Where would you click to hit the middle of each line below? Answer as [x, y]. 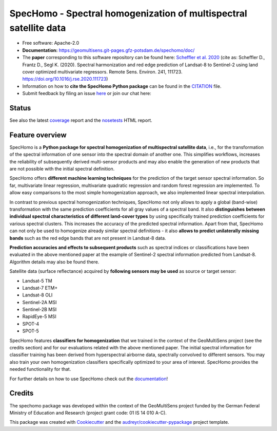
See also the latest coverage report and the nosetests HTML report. [81, 120]
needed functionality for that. [40, 369]
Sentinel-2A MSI [39, 302]
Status [20, 108]
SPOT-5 [31, 331]
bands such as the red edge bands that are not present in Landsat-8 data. [88, 238]
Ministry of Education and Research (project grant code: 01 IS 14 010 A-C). [88, 413]
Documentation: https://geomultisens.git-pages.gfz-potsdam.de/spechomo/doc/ [108, 50]
